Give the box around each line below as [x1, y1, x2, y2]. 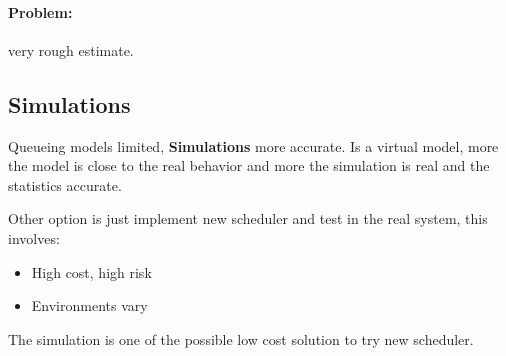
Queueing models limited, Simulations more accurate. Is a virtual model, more [8, 135, 499, 156]
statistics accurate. [8, 174, 122, 195]
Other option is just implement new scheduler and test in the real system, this [8, 208, 488, 229]
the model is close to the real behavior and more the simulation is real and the [8, 155, 490, 176]
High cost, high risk [31, 261, 152, 282]
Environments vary [31, 295, 148, 316]
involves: [8, 227, 60, 248]
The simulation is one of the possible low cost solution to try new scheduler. [8, 328, 474, 349]
